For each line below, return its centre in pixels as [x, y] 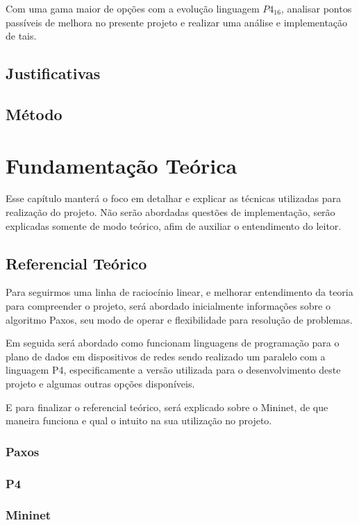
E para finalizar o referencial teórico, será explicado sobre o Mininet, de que [167, 407]
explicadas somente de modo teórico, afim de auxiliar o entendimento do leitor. [174, 225]
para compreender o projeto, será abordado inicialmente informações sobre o [168, 306]
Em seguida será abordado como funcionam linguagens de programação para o [173, 343]
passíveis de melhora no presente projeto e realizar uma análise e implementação [177, 22]
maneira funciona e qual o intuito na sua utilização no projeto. [139, 420]
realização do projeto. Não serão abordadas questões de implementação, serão [170, 212]
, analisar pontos [316, 8]
